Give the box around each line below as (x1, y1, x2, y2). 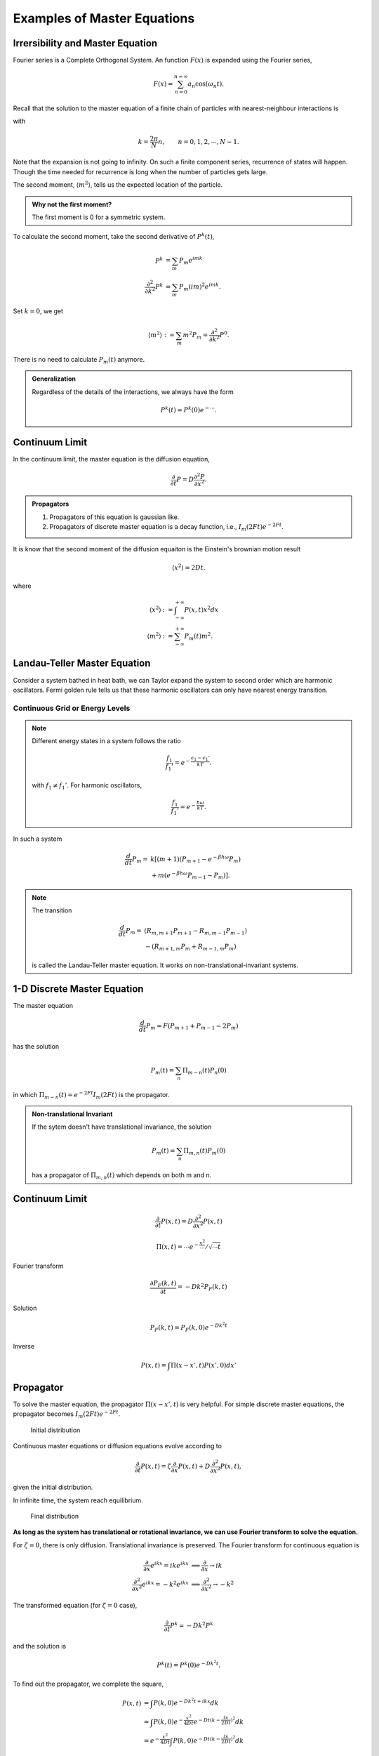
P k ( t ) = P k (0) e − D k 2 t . (157, 1659, 221, 1670)
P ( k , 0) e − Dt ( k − (173, 1736, 221, 1745)
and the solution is (13, 1642, 67, 1651)
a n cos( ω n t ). (187, 80, 225, 89)
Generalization (32, 374, 77, 383)
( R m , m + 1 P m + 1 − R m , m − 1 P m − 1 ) (144, 926, 247, 936)
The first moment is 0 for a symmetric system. (32, 213, 166, 221)
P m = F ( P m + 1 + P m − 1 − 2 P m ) (146, 1022, 239, 1032)
